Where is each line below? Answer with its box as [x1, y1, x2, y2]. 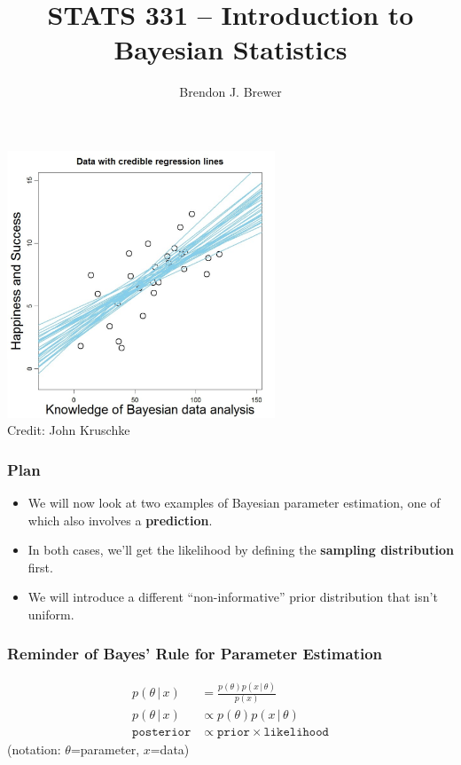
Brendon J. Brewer [179, 83, 282, 101]
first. [27, 557, 53, 576]
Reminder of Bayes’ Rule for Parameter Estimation [7, 643, 383, 665]
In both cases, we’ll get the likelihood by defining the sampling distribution [27, 540, 454, 559]
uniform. [27, 604, 74, 623]
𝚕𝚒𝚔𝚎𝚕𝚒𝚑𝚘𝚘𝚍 [263, 726, 329, 739]
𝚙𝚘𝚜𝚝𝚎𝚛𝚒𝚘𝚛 [132, 726, 191, 739]
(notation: [7, 740, 61, 759]
